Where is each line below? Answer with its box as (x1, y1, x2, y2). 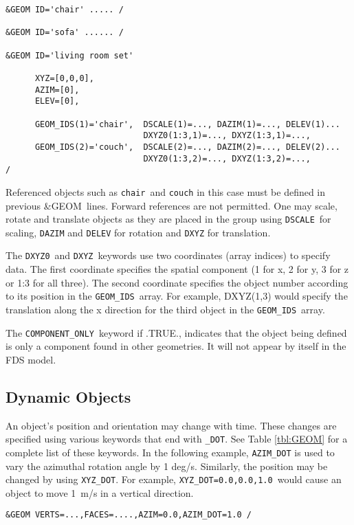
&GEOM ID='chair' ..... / (5, 5, 124, 14)
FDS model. (5, 352, 56, 366)
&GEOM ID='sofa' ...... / (5, 27, 124, 38)
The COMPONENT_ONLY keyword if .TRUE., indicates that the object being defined (5, 325, 347, 339)
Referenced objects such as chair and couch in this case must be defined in (5, 184, 326, 199)
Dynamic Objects (5, 386, 131, 407)
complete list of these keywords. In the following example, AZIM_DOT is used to (5, 445, 335, 459)
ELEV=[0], (34, 96, 80, 107)
